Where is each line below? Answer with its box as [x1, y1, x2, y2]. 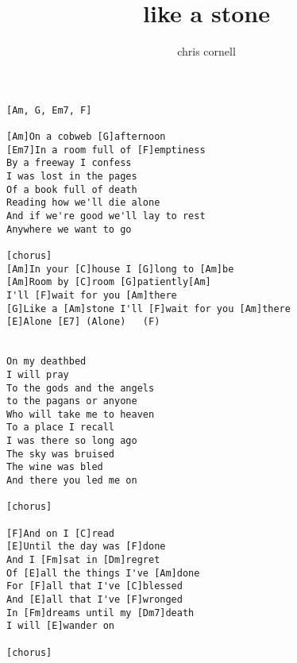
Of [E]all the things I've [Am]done [6, 567, 200, 579]
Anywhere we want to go [6, 223, 132, 235]
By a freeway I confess [6, 157, 132, 169]
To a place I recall [6, 422, 115, 434]
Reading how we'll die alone [6, 197, 160, 209]
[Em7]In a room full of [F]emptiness [6, 144, 206, 156]
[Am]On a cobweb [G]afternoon [6, 131, 166, 143]
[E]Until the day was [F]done [6, 541, 166, 553]
